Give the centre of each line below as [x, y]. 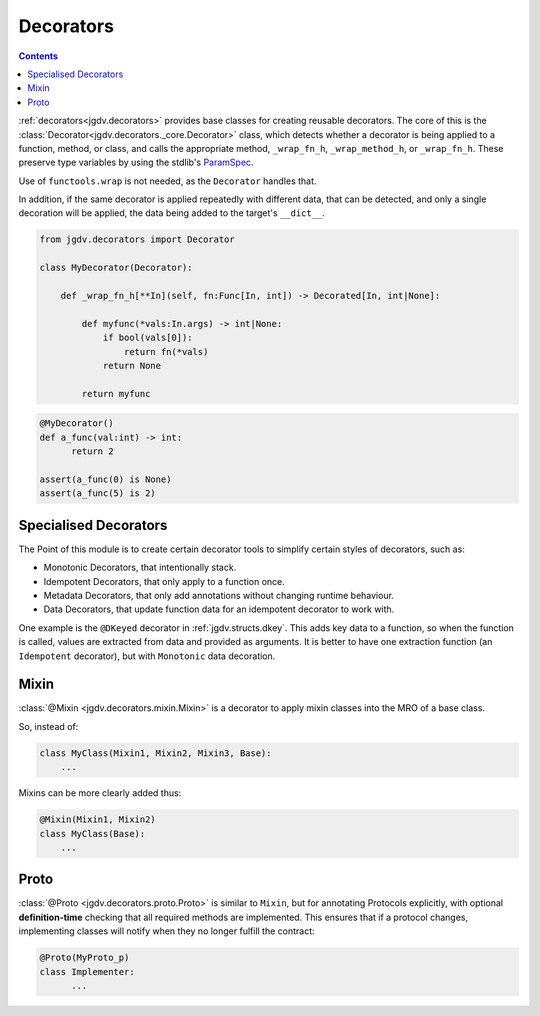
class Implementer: [87, 971]
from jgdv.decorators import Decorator [137, 239]
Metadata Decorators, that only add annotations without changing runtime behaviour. [219, 595]
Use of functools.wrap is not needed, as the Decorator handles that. [167, 181]
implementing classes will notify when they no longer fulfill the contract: [166, 931]
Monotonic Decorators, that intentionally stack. [140, 567]
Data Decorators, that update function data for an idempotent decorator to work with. [219, 609]
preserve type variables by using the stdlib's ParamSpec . [136, 162]
